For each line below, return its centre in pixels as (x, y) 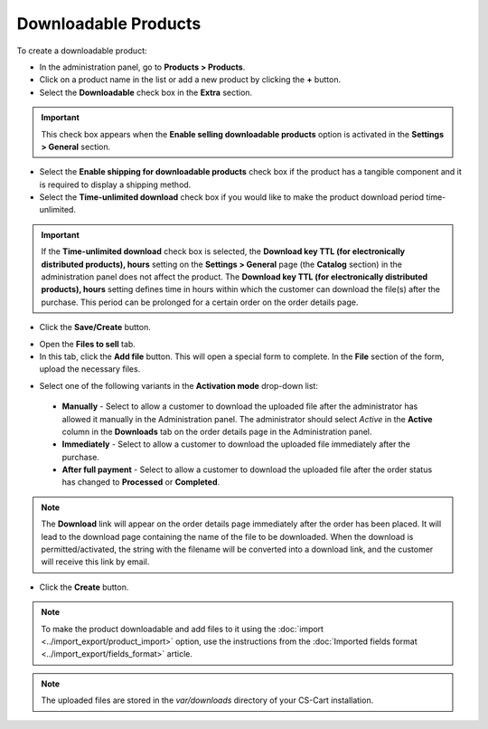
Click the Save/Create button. (95, 327)
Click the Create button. (84, 587)
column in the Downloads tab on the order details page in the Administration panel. (217, 431)
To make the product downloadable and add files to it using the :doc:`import (183, 629)
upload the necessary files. (90, 369)
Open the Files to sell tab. (87, 344)
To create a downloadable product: (82, 51)
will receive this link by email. (95, 562)
